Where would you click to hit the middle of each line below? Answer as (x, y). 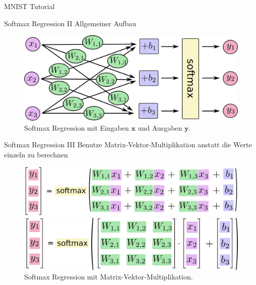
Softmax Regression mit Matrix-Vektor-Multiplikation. (109, 277)
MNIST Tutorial (29, 6)
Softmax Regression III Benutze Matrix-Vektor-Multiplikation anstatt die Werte (128, 145)
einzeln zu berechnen (36, 154)
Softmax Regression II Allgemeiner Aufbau (70, 23)
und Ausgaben (160, 127)
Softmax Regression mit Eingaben (77, 127)
